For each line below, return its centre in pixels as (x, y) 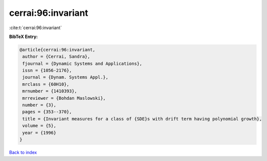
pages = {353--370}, (47, 112)
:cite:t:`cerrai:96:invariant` (35, 28)
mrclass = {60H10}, (46, 84)
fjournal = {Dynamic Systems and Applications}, (82, 63)
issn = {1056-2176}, (47, 71)
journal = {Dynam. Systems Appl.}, (66, 77)
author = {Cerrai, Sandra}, (56, 57)
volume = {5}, (39, 126)
